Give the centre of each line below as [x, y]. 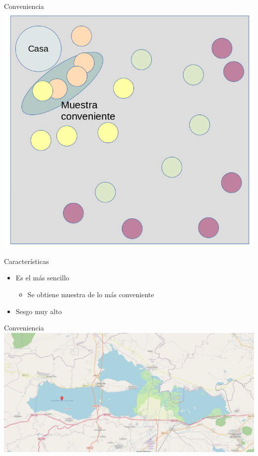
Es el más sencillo [42, 278]
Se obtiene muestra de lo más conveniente [91, 294]
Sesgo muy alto [39, 311]
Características [27, 261]
